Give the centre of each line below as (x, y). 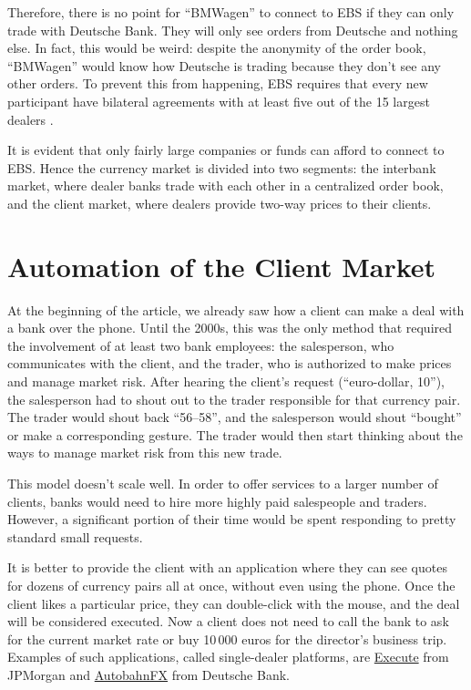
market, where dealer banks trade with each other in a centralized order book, (225, 185)
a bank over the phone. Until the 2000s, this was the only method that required (230, 328)
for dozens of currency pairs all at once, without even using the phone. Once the (231, 585)
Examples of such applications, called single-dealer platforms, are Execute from (228, 657)
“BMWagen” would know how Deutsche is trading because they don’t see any (224, 65)
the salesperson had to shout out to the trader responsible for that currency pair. (234, 399)
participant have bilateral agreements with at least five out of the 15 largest (219, 101)
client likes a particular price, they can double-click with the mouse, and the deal (234, 603)
